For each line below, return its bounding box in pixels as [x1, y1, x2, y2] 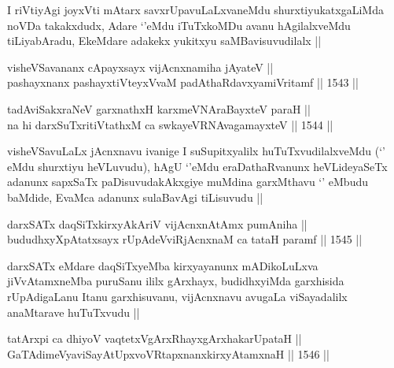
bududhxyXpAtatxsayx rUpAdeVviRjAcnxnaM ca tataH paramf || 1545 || [7, 231, 363, 247]
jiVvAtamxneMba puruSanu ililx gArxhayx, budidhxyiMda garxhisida [7, 273, 344, 289]
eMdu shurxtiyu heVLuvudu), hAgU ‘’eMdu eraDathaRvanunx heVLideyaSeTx [7, 158, 388, 174]
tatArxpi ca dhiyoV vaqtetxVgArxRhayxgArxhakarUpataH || [7, 330, 302, 347]
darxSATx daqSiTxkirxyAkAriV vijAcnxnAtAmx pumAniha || [7, 215, 307, 232]
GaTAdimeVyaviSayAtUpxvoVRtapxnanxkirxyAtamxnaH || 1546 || [7, 345, 330, 362]
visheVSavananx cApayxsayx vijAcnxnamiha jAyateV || [7, 58, 274, 75]
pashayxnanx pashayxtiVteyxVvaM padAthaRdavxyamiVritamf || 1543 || [7, 74, 359, 91]
